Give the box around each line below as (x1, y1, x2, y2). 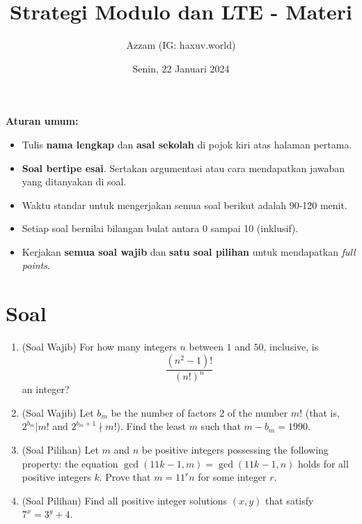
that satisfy (265, 493, 314, 507)
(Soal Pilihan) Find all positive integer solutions (22, 493, 228, 507)
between (189, 339, 223, 354)
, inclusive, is (263, 339, 319, 354)
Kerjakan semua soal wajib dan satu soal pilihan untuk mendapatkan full (22, 244, 356, 259)
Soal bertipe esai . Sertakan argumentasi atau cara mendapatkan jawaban (22, 160, 345, 175)
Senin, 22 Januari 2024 (132, 61, 230, 75)
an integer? (22, 382, 70, 396)
